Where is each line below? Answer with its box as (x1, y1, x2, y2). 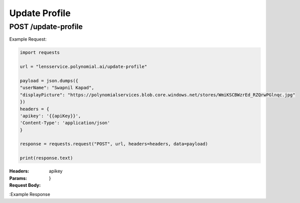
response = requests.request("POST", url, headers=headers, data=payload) (20, 141, 209, 147)
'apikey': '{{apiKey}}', (20, 113, 81, 119)
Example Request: (9, 36, 47, 42)
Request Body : (9, 182, 41, 188)
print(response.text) (20, 155, 73, 161)
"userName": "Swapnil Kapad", (20, 85, 94, 90)
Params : (9, 175, 27, 181)
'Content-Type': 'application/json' (20, 120, 111, 126)
